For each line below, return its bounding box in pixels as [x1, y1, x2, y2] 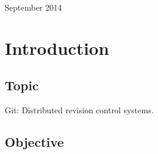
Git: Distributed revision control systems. [5, 104, 154, 116]
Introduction [5, 35, 109, 60]
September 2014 [5, 1, 62, 13]
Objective [5, 133, 64, 151]
